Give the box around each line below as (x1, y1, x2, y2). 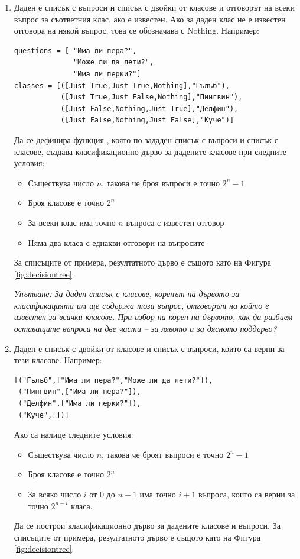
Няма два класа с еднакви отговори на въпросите (28, 236, 205, 248)
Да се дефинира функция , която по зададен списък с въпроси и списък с (14, 133, 278, 146)
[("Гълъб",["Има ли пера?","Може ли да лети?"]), (14, 376, 213, 384)
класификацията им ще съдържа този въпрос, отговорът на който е (14, 299, 269, 311)
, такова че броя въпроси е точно (102, 176, 220, 189)
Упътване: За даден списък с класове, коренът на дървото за (14, 287, 240, 300)
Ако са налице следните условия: (14, 428, 133, 441)
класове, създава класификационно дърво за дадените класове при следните (14, 145, 286, 157)
